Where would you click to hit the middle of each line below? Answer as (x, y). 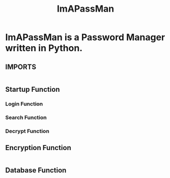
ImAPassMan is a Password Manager (85, 37)
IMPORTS (21, 67)
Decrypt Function (27, 131)
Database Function (36, 170)
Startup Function (33, 90)
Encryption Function (38, 148)
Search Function (26, 118)
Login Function (24, 104)
